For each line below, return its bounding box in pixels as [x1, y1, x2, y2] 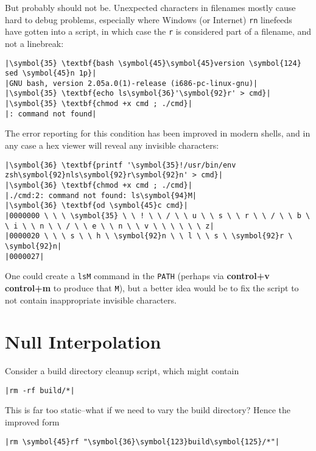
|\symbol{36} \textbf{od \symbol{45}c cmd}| [5, 201, 188, 210]
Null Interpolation [5, 329, 161, 354]
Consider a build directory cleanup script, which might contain [5, 364, 239, 377]
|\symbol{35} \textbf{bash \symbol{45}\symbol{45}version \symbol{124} [5, 59, 301, 68]
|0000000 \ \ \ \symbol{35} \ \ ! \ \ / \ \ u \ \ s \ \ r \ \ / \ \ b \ [5, 211, 311, 220]
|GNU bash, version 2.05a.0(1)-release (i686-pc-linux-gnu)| [5, 79, 258, 88]
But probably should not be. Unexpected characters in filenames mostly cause [5, 1, 296, 13]
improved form [5, 416, 60, 428]
